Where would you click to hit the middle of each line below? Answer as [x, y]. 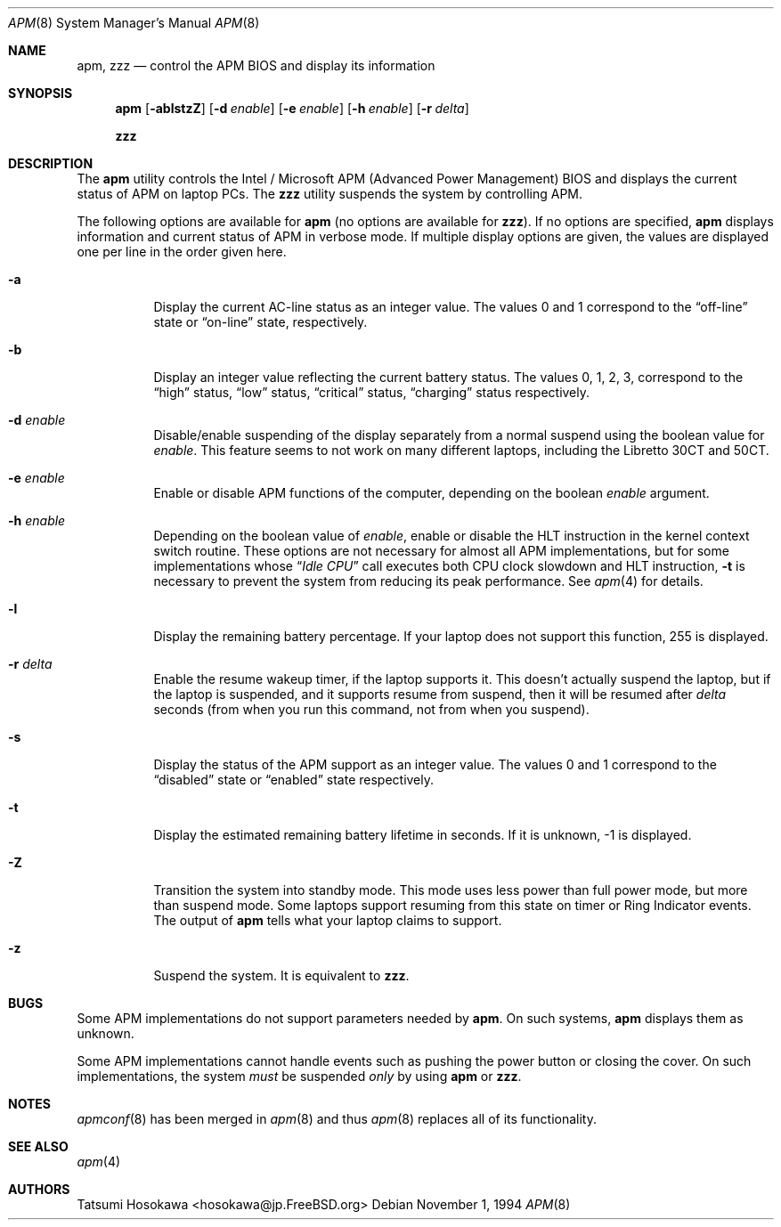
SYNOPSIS [41, 93]
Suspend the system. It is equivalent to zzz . [281, 975]
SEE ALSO [38, 1146]
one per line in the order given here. [182, 252]
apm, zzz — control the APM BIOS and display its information [256, 65]
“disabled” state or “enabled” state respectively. [294, 780]
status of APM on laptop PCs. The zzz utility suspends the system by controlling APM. [329, 194]
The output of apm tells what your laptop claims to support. [328, 920]
